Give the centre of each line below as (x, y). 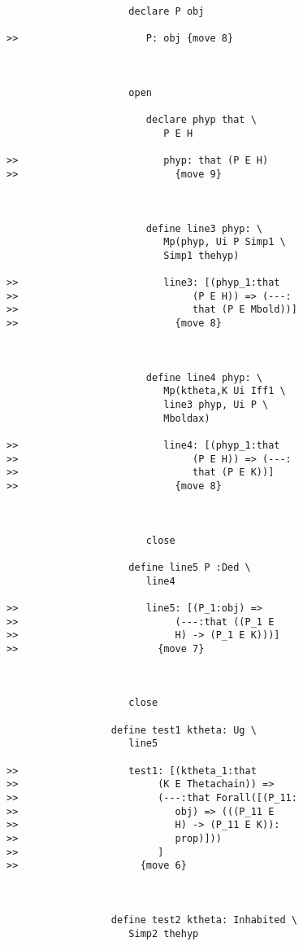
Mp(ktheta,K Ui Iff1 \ (225, 391)
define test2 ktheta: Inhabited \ (204, 920)
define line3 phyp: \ (204, 228)
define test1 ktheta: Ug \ (184, 730)
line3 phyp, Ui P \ (216, 405)
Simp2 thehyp (164, 933)
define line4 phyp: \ (204, 377)
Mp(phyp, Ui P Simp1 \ (225, 242)
